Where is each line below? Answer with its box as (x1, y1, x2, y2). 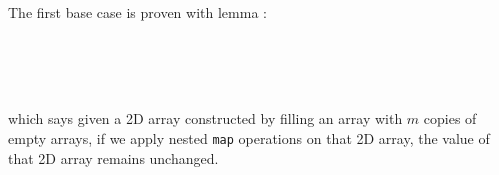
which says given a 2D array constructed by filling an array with (8, 108, 403, 129)
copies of (423, 108, 477, 129)
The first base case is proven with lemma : (8, 2, 267, 22)
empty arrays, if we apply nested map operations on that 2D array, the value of (8, 127, 490, 148)
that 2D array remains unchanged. (8, 147, 219, 168)
